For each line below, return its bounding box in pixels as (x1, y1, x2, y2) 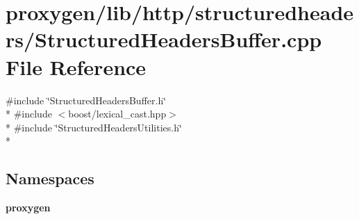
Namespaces (6, 168, 94, 189)
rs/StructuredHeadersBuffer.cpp (6, 25, 322, 54)
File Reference (6, 52, 147, 81)
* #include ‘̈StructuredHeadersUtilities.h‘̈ (6, 120, 182, 134)
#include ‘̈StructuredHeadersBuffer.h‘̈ (6, 92, 167, 107)
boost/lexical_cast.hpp (68, 106, 167, 121)
